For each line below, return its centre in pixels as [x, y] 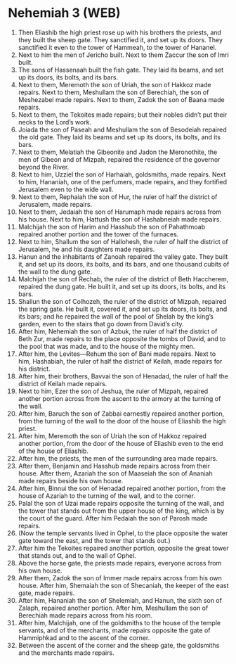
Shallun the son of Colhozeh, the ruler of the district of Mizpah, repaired [122, 301]
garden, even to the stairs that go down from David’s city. [101, 324]
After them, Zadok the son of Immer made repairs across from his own [120, 577]
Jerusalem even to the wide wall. [66, 189]
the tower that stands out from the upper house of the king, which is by [121, 511]
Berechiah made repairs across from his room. [85, 615]
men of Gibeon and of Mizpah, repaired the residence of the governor [119, 159]
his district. [34, 369]
